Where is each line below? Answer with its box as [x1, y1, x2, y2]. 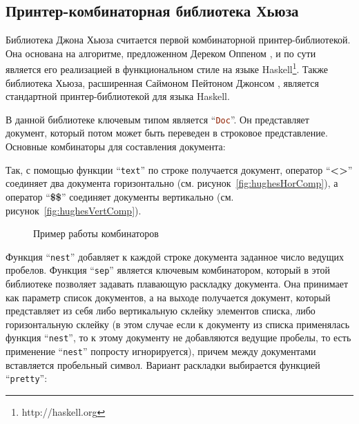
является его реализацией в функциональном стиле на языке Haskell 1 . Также [6, 60, 328, 77]
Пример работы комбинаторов [33, 226, 159, 241]
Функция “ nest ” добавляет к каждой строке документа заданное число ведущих [6, 249, 345, 263]
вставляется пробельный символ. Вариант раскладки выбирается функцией [6, 357, 320, 372]
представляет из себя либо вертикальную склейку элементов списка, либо [6, 303, 316, 318]
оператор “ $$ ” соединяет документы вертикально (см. [6, 189, 234, 203]
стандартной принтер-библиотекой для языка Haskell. [6, 89, 230, 103]
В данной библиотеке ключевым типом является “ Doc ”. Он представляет [6, 112, 309, 126]
